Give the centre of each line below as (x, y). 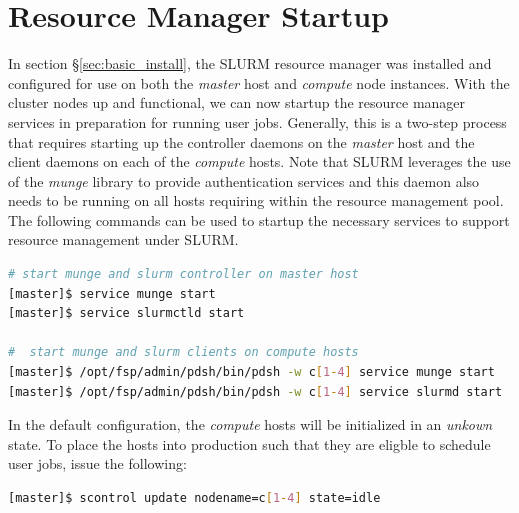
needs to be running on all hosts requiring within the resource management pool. (256, 200)
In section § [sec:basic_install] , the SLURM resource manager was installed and (250, 63)
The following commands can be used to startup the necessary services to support (259, 219)
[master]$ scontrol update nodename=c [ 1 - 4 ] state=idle (194, 498)
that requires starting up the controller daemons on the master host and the (241, 141)
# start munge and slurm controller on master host (183, 274)
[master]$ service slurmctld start (126, 313)
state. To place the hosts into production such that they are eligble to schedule (249, 443)
